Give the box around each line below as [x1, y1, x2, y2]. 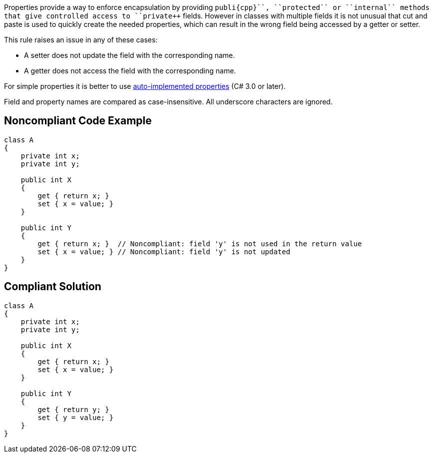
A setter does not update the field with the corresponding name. [24, 51, 235, 59]
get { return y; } [37, 405, 109, 414]
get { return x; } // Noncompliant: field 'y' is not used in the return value [37, 239, 362, 248]
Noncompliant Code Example [4, 114, 152, 127]
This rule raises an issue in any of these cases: [4, 35, 158, 44]
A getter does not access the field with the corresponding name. [24, 66, 236, 75]
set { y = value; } [37, 413, 114, 422]
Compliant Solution [4, 280, 101, 293]
